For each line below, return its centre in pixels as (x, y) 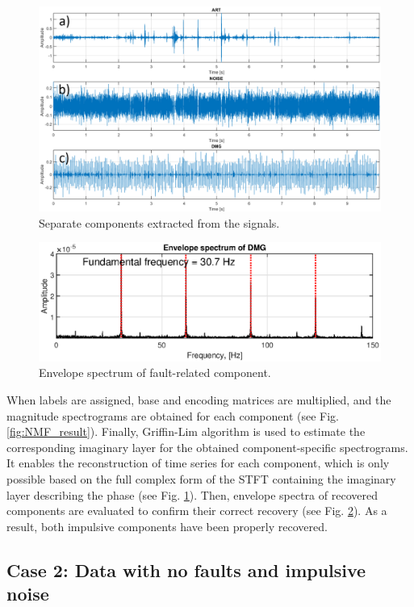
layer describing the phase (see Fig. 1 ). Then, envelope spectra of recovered (192, 494)
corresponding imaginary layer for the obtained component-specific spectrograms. (207, 447)
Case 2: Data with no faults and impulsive (186, 569)
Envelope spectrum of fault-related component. (155, 373)
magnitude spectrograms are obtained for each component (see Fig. (173, 415)
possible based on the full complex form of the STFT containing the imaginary (201, 478)
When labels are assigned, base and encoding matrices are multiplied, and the (199, 400)
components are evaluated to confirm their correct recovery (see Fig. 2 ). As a (197, 511)
